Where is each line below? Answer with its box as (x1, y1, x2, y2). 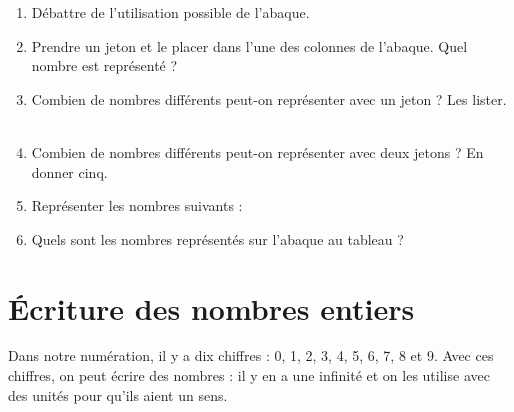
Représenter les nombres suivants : (31, 195, 243, 216)
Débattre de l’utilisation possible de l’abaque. (31, 2, 310, 22)
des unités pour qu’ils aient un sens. (8, 384, 228, 405)
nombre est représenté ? (31, 55, 178, 76)
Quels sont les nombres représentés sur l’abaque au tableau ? (31, 228, 404, 249)
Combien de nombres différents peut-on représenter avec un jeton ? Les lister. (31, 88, 507, 109)
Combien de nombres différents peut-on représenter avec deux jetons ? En (31, 141, 484, 162)
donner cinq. (31, 161, 108, 182)
